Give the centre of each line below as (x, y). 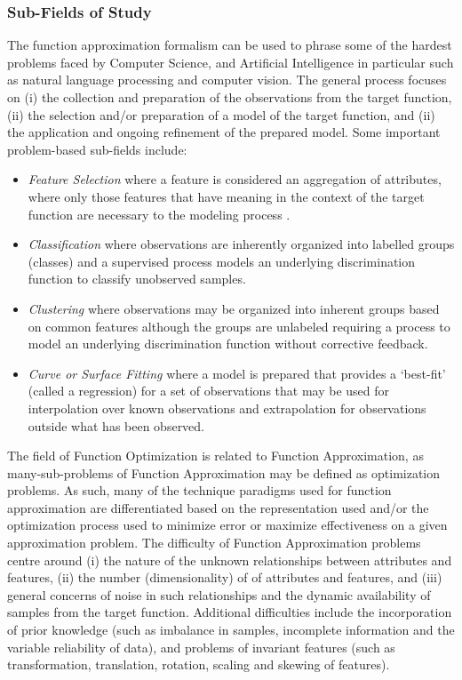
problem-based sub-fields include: (97, 149)
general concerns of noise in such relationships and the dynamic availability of (219, 594)
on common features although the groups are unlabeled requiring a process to (239, 326)
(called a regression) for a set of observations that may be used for (209, 391)
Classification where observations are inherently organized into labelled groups (241, 244)
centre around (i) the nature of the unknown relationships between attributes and (230, 560)
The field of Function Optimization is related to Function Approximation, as (215, 456)
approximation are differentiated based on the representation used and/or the (218, 507)
